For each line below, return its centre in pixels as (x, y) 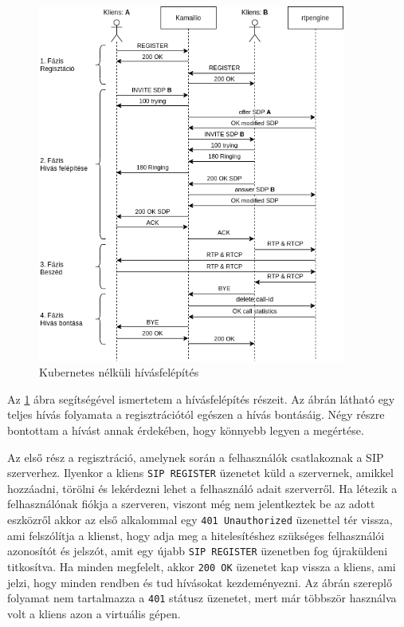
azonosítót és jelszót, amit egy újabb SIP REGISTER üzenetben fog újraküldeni (198, 551)
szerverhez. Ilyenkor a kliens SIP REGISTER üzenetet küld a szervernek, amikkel (200, 473)
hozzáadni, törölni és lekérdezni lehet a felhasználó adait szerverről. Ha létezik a (202, 488)
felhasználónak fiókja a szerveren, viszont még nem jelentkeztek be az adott (191, 504)
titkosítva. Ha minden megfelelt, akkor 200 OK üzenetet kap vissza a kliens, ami (202, 566)
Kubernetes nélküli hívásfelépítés (119, 372)
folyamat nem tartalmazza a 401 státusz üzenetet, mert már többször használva (202, 598)
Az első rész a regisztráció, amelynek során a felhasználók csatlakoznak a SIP (196, 457)
